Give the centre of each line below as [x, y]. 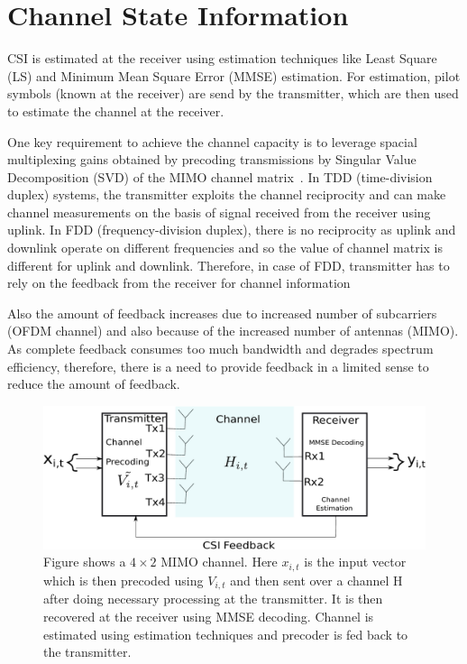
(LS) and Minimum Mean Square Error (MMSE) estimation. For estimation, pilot [234, 75]
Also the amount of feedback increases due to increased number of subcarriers [222, 313]
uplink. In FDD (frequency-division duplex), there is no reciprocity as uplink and [232, 230]
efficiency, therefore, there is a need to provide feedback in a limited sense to [218, 366]
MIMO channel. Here [219, 562]
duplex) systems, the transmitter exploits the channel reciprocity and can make [227, 194]
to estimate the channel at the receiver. [116, 111]
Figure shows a [85, 562]
